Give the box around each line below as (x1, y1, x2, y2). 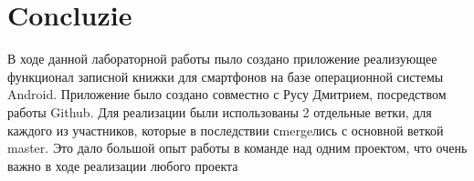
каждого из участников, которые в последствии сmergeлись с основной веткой (7, 120, 444, 139)
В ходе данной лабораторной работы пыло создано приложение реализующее (7, 49, 437, 68)
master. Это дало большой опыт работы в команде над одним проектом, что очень (7, 138, 468, 157)
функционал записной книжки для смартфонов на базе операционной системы (7, 66, 444, 85)
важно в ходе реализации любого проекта (7, 156, 238, 175)
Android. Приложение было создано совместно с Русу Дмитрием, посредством (7, 85, 447, 104)
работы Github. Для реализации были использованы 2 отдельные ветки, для (7, 102, 432, 121)
